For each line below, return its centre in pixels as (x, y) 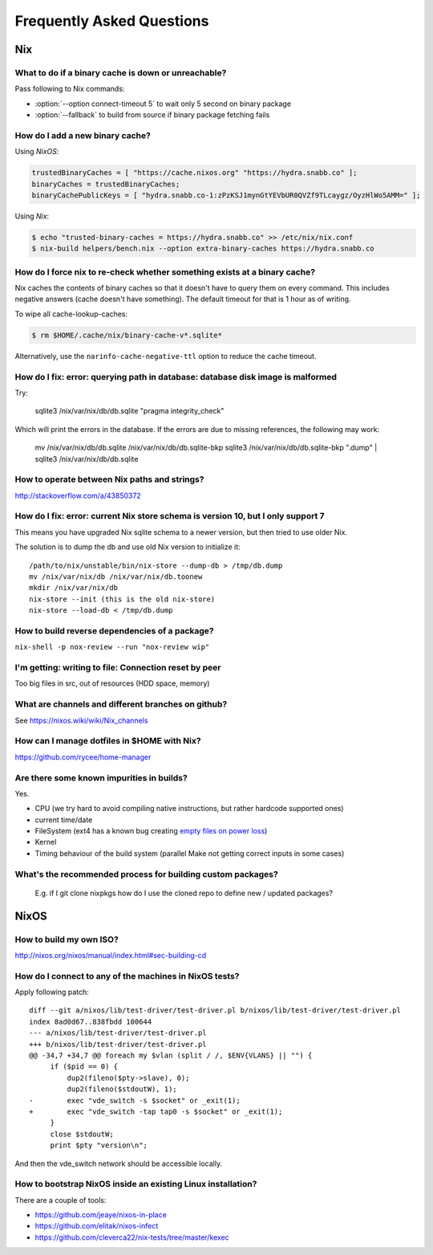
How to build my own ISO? (67, 939)
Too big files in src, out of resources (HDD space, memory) (112, 683)
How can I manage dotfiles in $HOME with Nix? (108, 741)
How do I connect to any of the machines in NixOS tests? (127, 976)
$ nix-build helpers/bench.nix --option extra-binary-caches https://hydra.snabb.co (203, 249)
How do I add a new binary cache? (83, 135)
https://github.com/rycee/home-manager (83, 757)
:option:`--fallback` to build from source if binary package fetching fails (152, 115)
